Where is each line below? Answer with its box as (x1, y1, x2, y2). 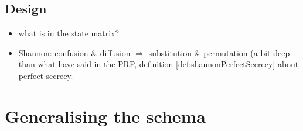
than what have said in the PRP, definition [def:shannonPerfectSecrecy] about (18, 58, 299, 70)
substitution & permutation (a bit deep (148, 46, 290, 58)
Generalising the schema (5, 104, 206, 127)
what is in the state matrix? (18, 27, 120, 39)
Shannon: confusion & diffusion (18, 46, 131, 58)
